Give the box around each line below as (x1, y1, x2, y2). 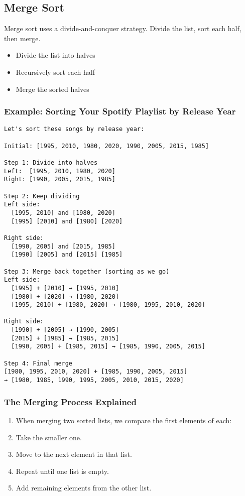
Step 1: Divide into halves (4, 159, 98, 167)
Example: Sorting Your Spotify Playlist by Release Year (4, 105, 236, 117)
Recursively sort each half (16, 66, 95, 77)
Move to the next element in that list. (16, 449, 132, 459)
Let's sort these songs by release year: (4, 126, 145, 133)
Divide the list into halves (16, 50, 95, 60)
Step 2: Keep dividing (4, 192, 80, 200)
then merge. (4, 33, 41, 43)
